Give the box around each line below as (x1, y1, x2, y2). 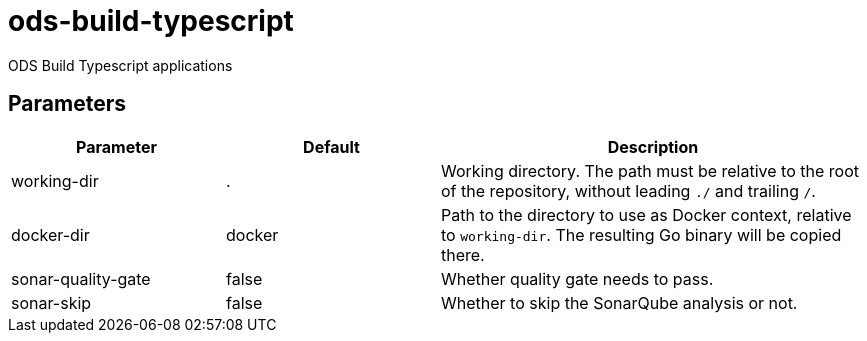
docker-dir (11, 224, 90, 245)
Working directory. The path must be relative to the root (441, 160, 859, 181)
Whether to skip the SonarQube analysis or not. (441, 292, 798, 313)
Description (607, 136, 699, 157)
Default (303, 136, 360, 157)
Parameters (8, 91, 126, 117)
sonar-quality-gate (11, 268, 151, 289)
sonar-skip (11, 292, 92, 313)
